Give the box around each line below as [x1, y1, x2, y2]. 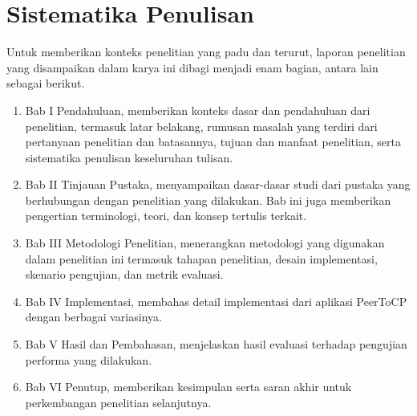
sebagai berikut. [6, 75, 85, 92]
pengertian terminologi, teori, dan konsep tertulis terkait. [25, 207, 307, 224]
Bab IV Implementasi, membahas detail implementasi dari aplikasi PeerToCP [25, 292, 407, 309]
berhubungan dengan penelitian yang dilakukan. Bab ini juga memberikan [25, 191, 391, 208]
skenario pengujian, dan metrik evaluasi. [25, 266, 224, 283]
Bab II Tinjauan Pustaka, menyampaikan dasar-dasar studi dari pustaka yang [25, 176, 411, 193]
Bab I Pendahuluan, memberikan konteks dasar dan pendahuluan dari [25, 101, 370, 118]
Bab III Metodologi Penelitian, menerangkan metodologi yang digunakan [25, 235, 385, 251]
